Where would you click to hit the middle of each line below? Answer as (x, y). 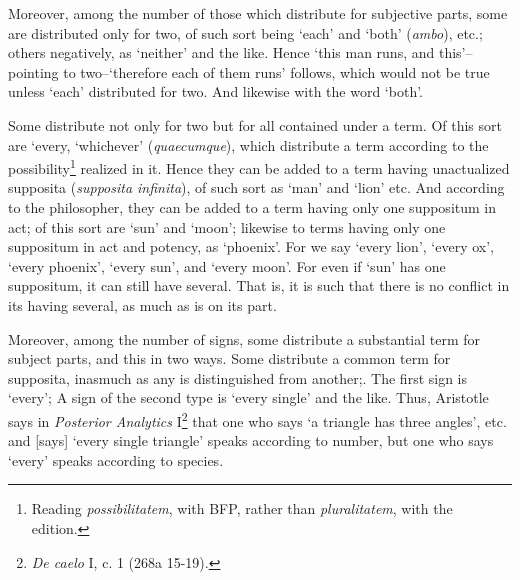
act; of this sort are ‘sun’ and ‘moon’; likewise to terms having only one (227, 226)
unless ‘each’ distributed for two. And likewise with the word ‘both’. (216, 91)
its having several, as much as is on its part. (142, 304)
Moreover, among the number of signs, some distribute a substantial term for (244, 338)
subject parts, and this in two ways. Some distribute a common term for (229, 358)
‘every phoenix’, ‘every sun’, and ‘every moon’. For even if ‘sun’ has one (227, 265)
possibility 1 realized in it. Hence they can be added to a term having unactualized (259, 166)
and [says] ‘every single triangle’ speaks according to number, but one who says (251, 440)
